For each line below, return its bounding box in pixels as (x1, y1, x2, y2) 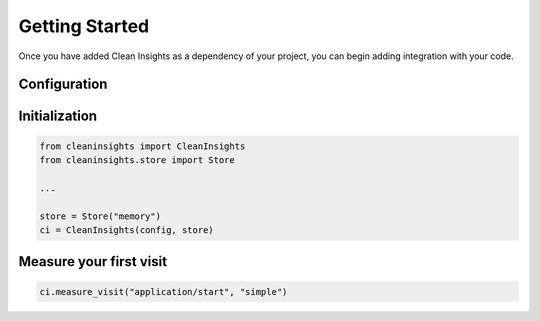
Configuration (18, 76, 108, 93)
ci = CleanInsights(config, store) (39, 224, 214, 235)
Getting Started (18, 15, 150, 37)
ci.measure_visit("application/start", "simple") (39, 286, 288, 297)
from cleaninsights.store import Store (39, 154, 235, 165)
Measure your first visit (18, 253, 168, 270)
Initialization (18, 108, 98, 125)
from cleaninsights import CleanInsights (39, 140, 246, 152)
